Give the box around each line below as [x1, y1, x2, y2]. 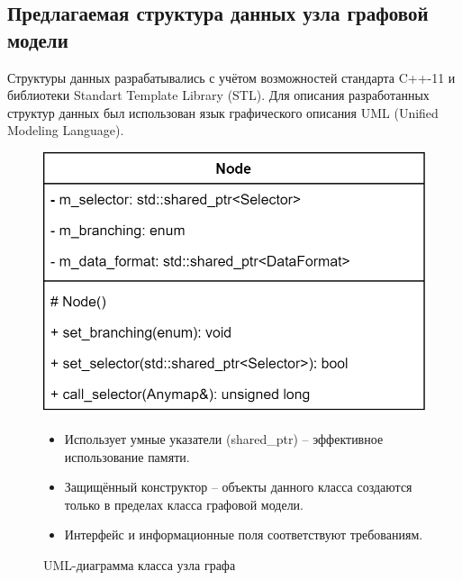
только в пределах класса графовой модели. [64, 494, 303, 513]
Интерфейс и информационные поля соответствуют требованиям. [64, 525, 423, 544]
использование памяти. [64, 447, 190, 466]
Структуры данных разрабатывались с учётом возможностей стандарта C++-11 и [7, 68, 456, 86]
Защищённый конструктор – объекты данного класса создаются [64, 477, 412, 496]
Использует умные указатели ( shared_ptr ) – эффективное [64, 429, 384, 448]
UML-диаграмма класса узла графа [43, 555, 236, 574]
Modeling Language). [7, 121, 124, 140]
